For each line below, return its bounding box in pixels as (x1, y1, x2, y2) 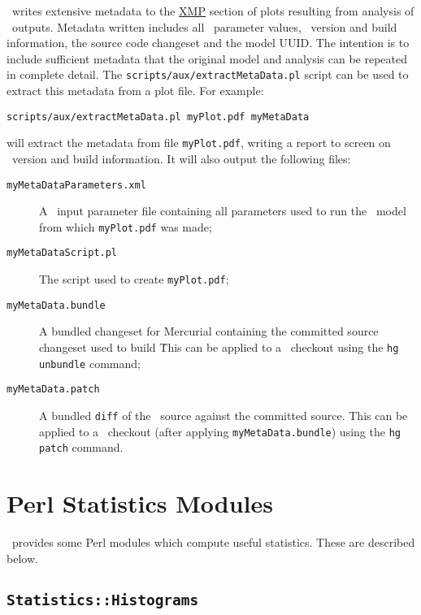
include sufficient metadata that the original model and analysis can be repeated (7, 50, 408, 67)
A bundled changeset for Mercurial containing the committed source (39, 323, 379, 340)
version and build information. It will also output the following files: (11, 149, 351, 167)
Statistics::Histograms (7, 591, 199, 609)
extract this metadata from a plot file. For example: (7, 82, 264, 99)
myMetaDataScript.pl (7, 247, 118, 259)
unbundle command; (39, 354, 141, 371)
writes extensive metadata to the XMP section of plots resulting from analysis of (11, 2, 414, 19)
